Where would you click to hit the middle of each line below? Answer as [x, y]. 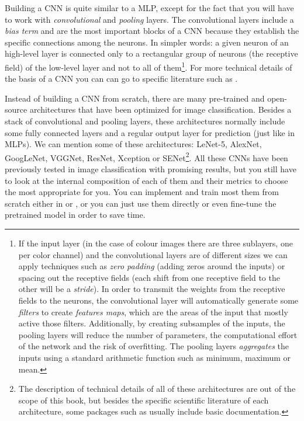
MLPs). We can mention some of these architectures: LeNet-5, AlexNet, [133, 144]
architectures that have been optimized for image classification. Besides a [160, 109]
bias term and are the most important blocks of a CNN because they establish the [152, 31]
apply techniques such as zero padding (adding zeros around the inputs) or [152, 266]
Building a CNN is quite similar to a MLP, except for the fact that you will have [149, 8]
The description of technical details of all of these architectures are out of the [157, 389]
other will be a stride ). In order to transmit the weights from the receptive [152, 289]
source [16, 109]
